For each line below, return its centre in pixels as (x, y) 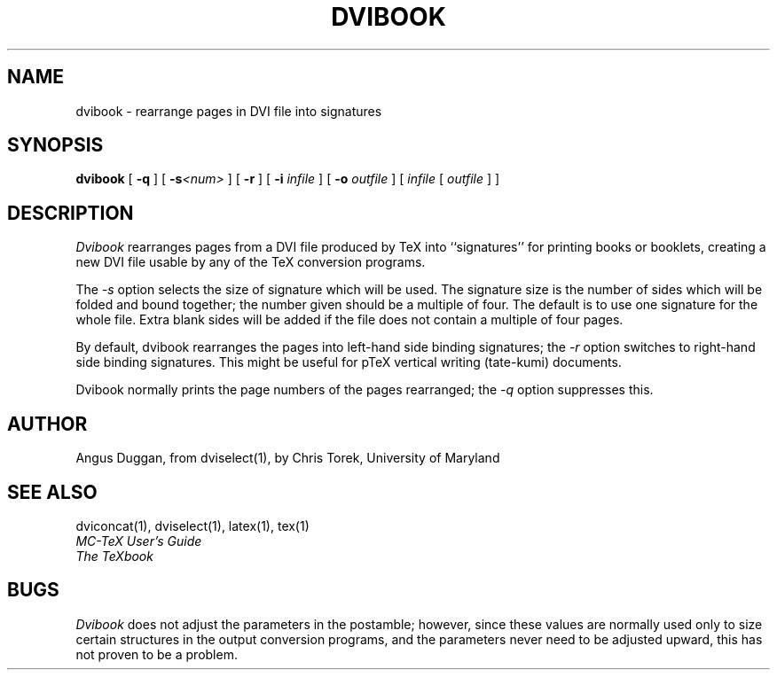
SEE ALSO (52, 492)
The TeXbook (114, 556)
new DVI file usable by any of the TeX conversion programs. (251, 262)
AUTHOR (47, 424)
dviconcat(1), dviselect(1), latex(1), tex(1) (192, 525)
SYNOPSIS (55, 145)
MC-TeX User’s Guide (139, 541)
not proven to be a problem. (157, 654)
